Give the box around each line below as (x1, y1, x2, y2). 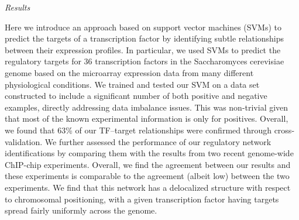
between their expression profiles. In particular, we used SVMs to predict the (5, 43, 281, 56)
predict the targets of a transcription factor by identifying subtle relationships (5, 32, 284, 44)
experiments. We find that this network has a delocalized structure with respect (5, 181, 291, 193)
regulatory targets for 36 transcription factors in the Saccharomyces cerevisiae (5, 55, 284, 67)
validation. (5, 135, 43, 147)
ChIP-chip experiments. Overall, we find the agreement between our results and (5, 158, 291, 170)
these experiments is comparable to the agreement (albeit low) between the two (5, 170, 290, 182)
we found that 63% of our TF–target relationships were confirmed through (5, 123, 271, 136)
